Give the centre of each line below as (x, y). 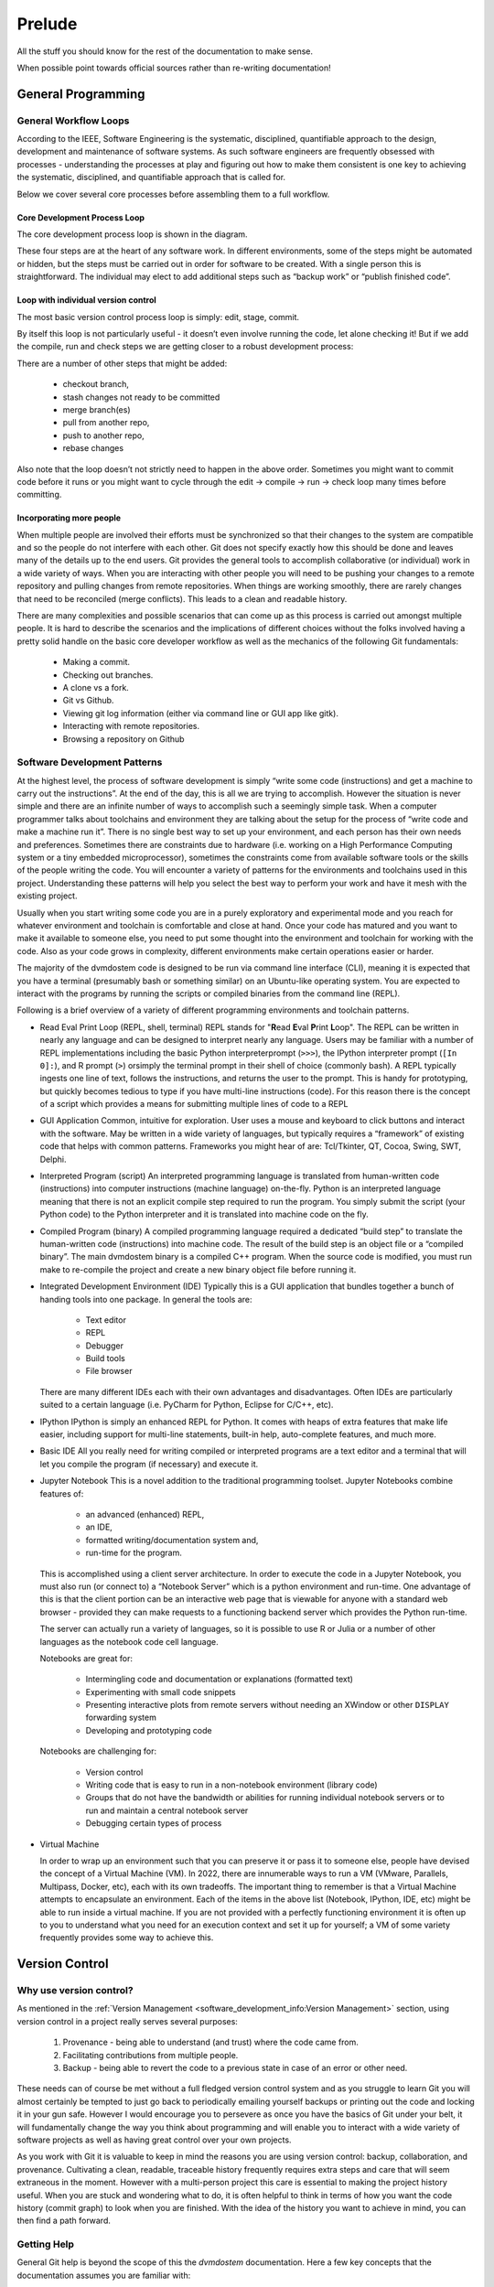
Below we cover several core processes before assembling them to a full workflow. (173, 194)
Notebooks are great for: (86, 1658)
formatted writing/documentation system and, (172, 1540)
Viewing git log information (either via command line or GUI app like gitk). (200, 713)
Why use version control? (75, 1991)
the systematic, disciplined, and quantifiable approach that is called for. (151, 177)
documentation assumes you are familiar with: (104, 2275)
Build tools (105, 1358)
